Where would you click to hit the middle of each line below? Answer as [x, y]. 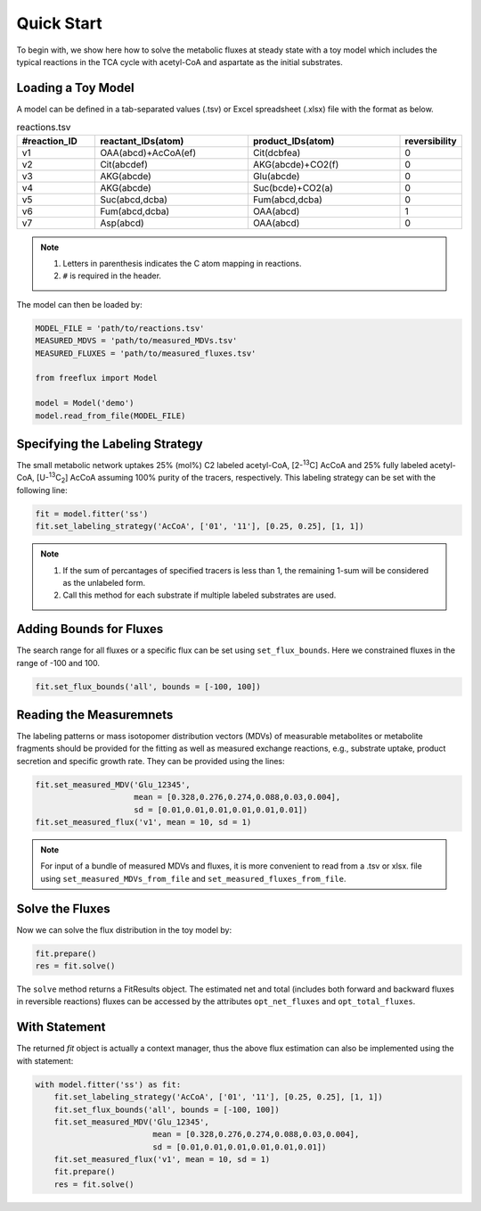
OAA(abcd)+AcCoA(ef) [148, 152]
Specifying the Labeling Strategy [110, 444]
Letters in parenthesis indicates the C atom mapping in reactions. [182, 264]
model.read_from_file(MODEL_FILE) [110, 416]
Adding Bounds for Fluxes [90, 629]
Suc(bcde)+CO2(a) [293, 187]
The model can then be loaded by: [79, 304]
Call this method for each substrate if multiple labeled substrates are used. [200, 595]
